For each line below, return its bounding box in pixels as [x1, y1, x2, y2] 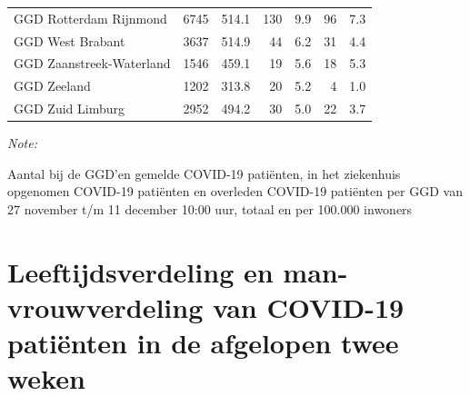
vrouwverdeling [7, 288, 204, 325]
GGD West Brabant [14, 31, 125, 50]
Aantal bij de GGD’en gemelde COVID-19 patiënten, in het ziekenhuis [7, 163, 401, 183]
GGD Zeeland [14, 76, 91, 95]
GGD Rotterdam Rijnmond [14, 8, 167, 27]
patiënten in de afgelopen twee [7, 324, 399, 361]
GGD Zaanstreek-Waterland [14, 54, 171, 73]
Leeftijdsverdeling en [7, 252, 274, 290]
